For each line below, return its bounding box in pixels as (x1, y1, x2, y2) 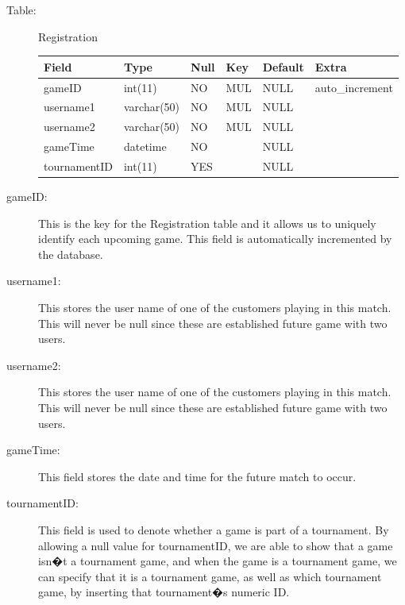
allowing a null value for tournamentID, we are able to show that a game (38, 537, 393, 553)
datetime (123, 138, 167, 155)
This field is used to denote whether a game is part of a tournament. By (38, 521, 389, 538)
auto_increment (314, 79, 393, 95)
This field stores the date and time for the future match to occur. (38, 468, 357, 484)
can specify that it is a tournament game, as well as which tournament (38, 568, 382, 584)
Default (262, 58, 304, 75)
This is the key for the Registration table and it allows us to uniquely (38, 214, 376, 231)
